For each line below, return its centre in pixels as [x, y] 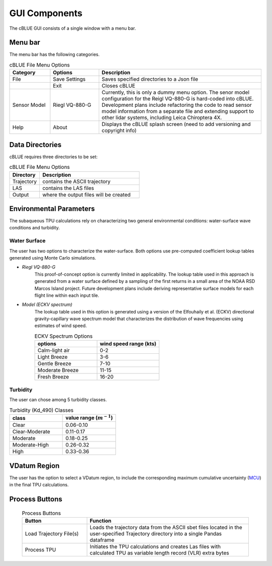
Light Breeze [53, 357]
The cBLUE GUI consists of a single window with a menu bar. [73, 28]
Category [24, 73]
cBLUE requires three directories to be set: [53, 157]
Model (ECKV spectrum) [47, 304]
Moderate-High [30, 445]
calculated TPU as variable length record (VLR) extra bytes [159, 553]
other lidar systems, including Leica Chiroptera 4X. [162, 117]
